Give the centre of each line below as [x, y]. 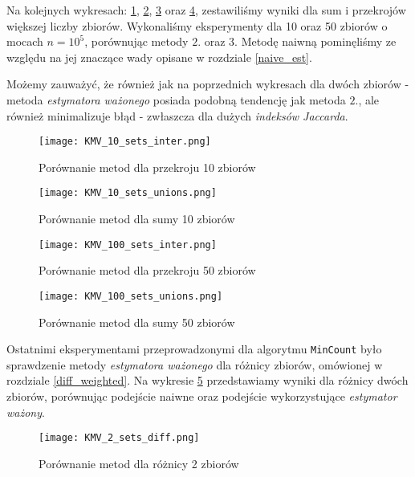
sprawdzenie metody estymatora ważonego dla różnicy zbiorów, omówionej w [195, 364]
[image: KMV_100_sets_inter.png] [128, 245]
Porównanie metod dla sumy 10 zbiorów [137, 219]
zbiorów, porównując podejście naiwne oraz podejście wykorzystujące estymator [202, 396]
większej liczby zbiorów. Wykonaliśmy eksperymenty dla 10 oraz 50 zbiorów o [197, 25]
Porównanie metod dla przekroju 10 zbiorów [147, 167]
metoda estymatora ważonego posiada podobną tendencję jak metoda [176, 99]
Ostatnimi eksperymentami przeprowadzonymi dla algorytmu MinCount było [194, 349]
